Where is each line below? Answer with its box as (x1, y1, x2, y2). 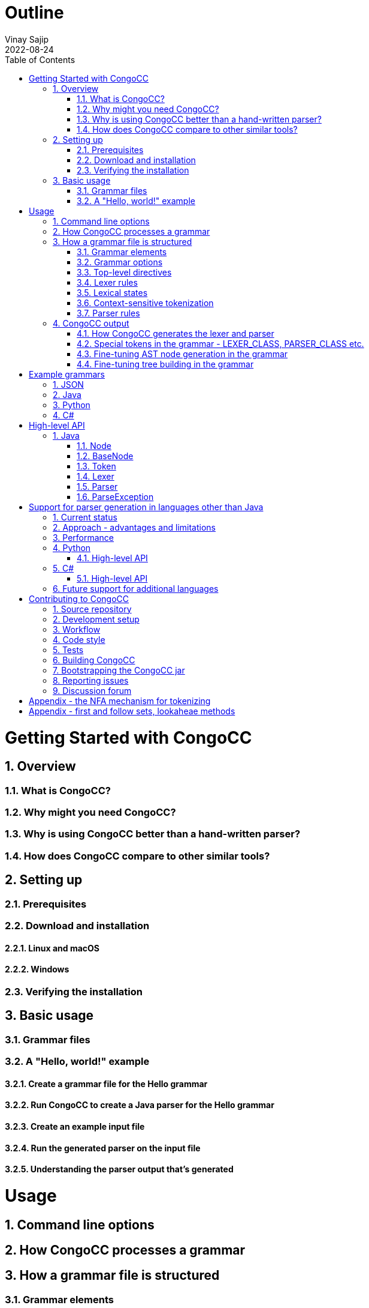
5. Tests (53, 644, 84, 655)
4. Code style (53, 634, 105, 645)
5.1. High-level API (77, 573, 148, 583)
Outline (5, 2, 64, 23)
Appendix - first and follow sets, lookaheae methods (29, 705, 235, 716)
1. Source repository (53, 603, 132, 614)
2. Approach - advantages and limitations (53, 522, 216, 532)
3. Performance (53, 532, 114, 543)
